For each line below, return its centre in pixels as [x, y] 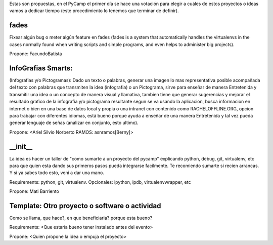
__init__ [21, 147]
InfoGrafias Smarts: [41, 68]
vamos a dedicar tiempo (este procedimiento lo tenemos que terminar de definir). [94, 11]
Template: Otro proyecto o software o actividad [85, 206]
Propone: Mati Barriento [34, 191]
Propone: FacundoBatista [36, 54]
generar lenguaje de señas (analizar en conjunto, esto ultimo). [74, 123]
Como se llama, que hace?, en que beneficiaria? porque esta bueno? [81, 218]
